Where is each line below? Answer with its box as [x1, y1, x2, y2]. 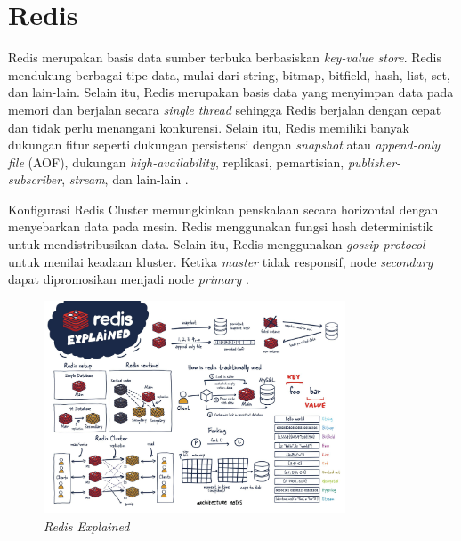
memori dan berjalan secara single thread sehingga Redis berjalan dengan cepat [8, 100, 441, 118]
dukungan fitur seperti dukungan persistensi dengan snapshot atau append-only [8, 135, 441, 154]
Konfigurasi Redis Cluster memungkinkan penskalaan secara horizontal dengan [8, 199, 439, 218]
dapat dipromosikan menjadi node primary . [8, 270, 249, 288]
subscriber [8, 170, 62, 189]
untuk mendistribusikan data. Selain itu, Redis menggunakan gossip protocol [8, 235, 425, 254]
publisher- [347, 152, 401, 171]
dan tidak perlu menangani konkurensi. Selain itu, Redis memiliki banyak [8, 117, 409, 136]
